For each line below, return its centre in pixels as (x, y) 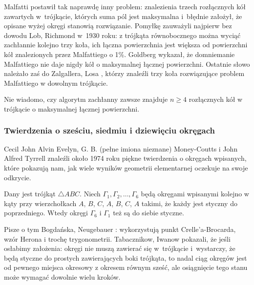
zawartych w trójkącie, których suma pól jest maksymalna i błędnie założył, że (123, 16)
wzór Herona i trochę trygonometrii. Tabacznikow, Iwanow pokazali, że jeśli (117, 238)
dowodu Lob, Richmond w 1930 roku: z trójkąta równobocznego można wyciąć (122, 35)
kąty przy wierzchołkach (40, 203)
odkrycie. (18, 177)
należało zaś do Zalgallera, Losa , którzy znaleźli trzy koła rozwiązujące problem (124, 73)
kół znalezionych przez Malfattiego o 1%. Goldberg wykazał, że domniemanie (119, 54)
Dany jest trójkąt (30, 194)
